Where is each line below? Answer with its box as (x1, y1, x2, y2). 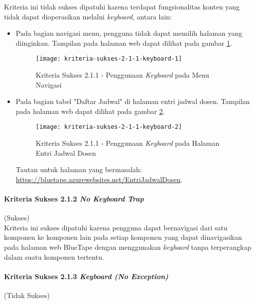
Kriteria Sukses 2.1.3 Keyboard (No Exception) (4, 271, 168, 281)
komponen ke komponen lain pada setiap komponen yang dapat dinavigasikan (4, 232, 242, 242)
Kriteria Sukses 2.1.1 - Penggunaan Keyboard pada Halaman (35, 138, 220, 148)
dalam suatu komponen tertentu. (4, 251, 104, 262)
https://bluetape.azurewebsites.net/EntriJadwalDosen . (15, 174, 183, 184)
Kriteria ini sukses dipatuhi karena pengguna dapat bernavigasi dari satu (4, 222, 228, 232)
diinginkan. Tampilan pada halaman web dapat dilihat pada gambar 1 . (15, 37, 232, 48)
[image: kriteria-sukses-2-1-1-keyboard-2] (35, 123, 182, 131)
